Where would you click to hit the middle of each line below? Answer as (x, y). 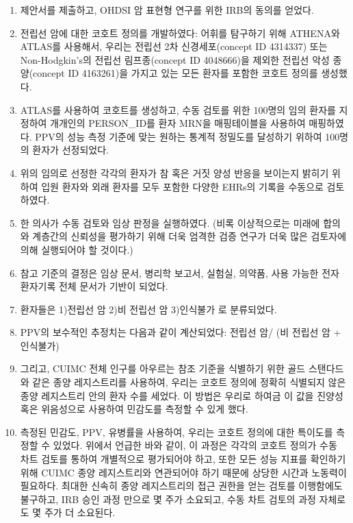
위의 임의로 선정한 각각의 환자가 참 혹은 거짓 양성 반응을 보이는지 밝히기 (174, 172)
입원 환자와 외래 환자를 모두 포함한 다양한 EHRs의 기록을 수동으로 (182, 186)
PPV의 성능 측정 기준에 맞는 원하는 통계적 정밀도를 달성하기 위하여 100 (187, 136)
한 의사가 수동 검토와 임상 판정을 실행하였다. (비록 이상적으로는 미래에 (170, 222)
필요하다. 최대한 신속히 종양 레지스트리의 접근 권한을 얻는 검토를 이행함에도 (181, 486)
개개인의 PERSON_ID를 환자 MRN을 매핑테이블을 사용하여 (178, 123)
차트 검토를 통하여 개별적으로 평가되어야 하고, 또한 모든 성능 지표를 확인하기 (183, 459)
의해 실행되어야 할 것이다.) (77, 249)
